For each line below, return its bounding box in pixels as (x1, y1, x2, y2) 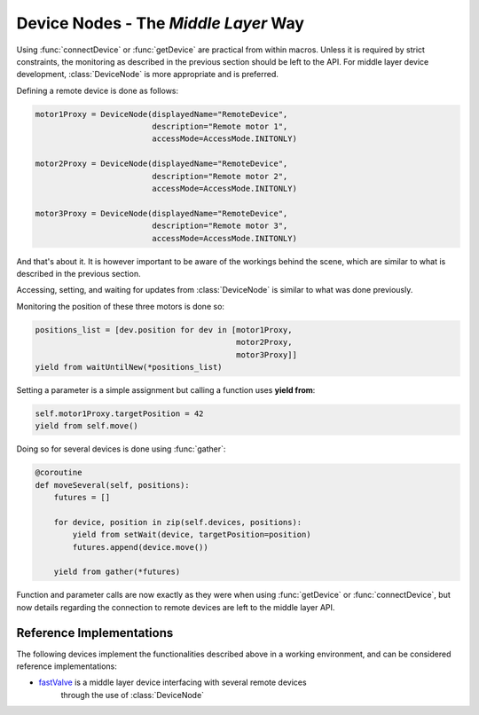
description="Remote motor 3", (152, 221, 288, 231)
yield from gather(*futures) (53, 567, 181, 577)
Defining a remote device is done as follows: (16, 85, 179, 96)
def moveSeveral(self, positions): (35, 480, 190, 490)
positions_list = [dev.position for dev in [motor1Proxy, (35, 325, 293, 334)
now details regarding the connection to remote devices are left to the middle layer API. (16, 601, 335, 612)
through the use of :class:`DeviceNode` (60, 689, 204, 700)
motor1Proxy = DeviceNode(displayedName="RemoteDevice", (35, 109, 288, 119)
